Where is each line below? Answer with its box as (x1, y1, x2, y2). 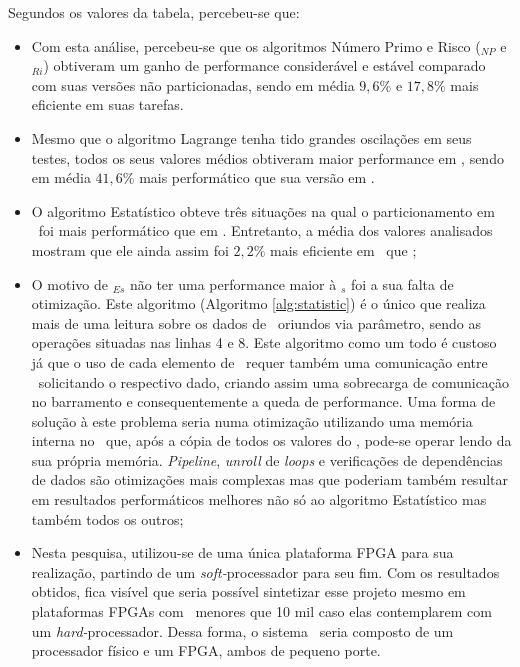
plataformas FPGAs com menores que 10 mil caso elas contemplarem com (31, 601, 492, 622)
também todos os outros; (31, 508, 184, 529)
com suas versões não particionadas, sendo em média (31, 74, 355, 95)
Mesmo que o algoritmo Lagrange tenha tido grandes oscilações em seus (31, 127, 472, 148)
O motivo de (31, 273, 109, 294)
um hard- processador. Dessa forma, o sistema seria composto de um (31, 620, 454, 641)
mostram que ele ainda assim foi (31, 239, 229, 260)
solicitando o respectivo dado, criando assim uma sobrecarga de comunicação (38, 371, 510, 392)
